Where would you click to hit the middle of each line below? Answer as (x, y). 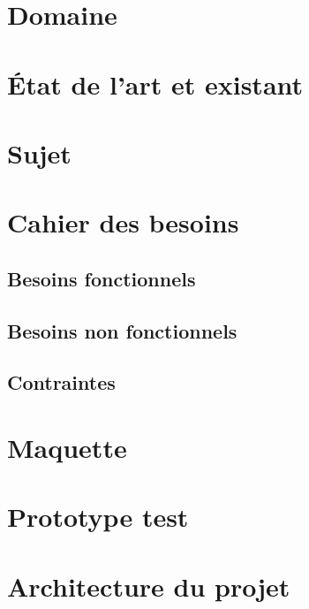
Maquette (67, 448)
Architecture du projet (149, 586)
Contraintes (61, 382)
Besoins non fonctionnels (122, 330)
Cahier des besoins (123, 222)
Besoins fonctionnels (102, 278)
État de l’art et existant (155, 84)
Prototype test (98, 517)
